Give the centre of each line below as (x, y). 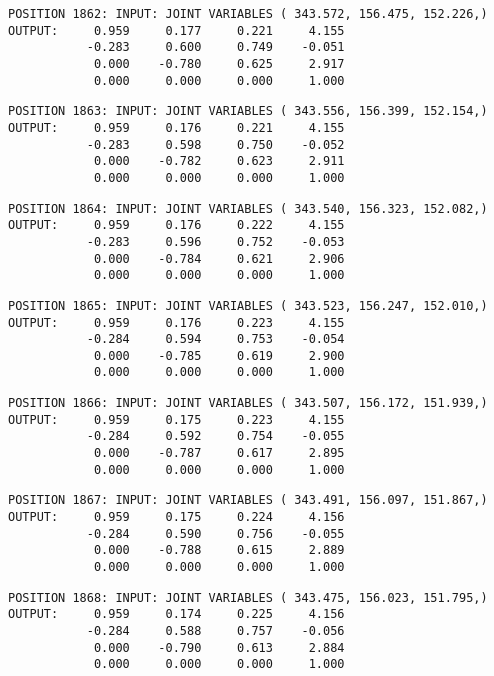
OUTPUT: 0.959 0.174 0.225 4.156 (176, 614)
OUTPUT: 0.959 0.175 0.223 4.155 (176, 419)
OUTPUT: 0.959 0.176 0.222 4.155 (176, 225)
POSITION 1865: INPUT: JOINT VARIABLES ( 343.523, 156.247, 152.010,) (248, 305)
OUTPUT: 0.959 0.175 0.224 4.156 (176, 517)
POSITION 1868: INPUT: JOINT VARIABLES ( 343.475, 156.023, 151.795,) (248, 597)
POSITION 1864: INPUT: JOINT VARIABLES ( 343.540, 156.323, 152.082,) (248, 208)
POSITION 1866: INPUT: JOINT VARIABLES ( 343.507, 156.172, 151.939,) (248, 403)
